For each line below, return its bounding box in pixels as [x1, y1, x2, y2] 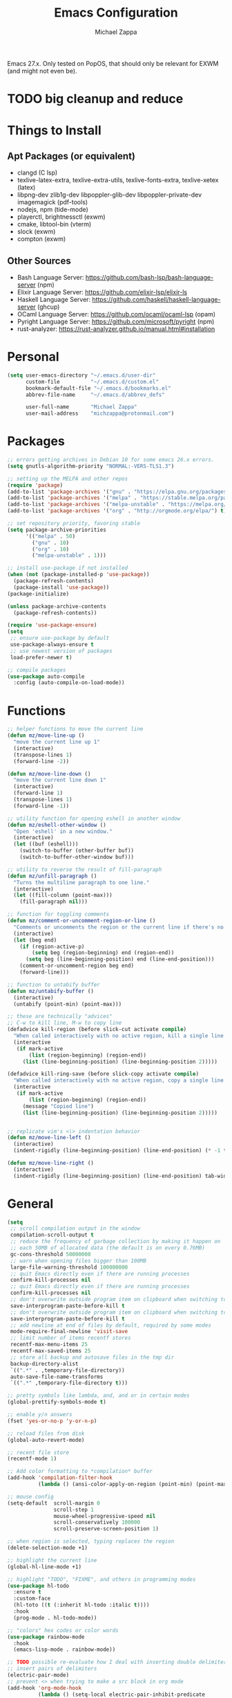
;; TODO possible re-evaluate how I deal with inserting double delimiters [7, 1659, 230, 1666]
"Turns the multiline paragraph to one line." [13, 879, 150, 886]
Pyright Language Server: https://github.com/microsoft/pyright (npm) [17, 317, 215, 325]
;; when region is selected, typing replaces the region [7, 1538, 175, 1545]
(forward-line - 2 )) [13, 758, 70, 765]
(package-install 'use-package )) [13, 584, 110, 591]
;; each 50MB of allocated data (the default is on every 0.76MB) [10, 1244, 206, 1251]
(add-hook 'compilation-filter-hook [7, 1474, 113, 1481]
